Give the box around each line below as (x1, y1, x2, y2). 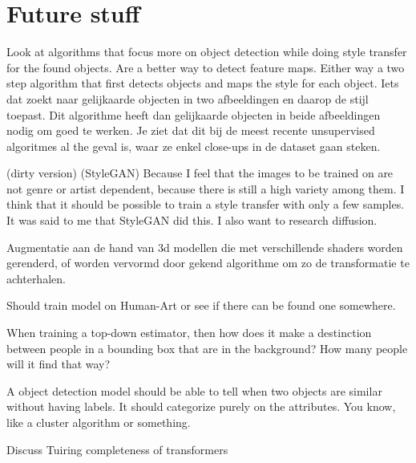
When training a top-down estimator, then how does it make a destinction (6, 324, 372, 341)
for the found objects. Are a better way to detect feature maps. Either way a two (6, 59, 405, 75)
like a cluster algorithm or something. (6, 414, 191, 430)
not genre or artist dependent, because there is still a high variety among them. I (6, 180, 405, 197)
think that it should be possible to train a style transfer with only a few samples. (6, 196, 405, 213)
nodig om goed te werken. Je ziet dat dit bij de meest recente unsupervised (6, 122, 375, 139)
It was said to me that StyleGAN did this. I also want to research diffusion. (6, 212, 378, 229)
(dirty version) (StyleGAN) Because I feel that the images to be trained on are (6, 164, 394, 181)
